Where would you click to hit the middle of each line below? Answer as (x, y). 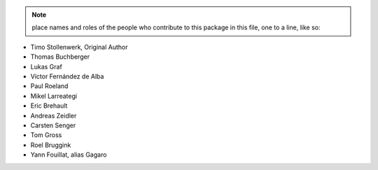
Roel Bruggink (51, 145)
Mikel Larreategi (54, 96)
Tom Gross (46, 135)
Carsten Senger (53, 125)
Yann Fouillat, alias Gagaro (69, 155)
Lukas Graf (46, 66)
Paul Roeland (49, 86)
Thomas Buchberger (60, 57)
